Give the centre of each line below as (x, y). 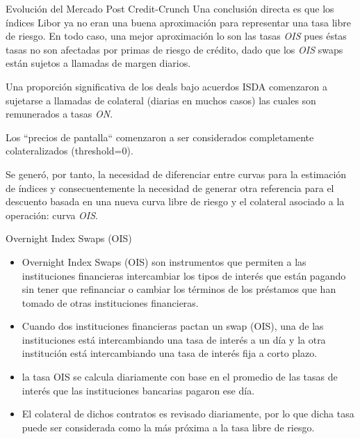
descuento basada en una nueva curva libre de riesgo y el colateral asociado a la (175, 201)
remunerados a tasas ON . (59, 114)
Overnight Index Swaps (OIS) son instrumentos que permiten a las (164, 261)
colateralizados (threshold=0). (69, 151)
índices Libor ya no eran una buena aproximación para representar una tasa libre (178, 22)
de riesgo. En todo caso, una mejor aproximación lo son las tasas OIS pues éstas (176, 36)
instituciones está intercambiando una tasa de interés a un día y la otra (174, 339)
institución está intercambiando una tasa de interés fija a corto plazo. (170, 353)
